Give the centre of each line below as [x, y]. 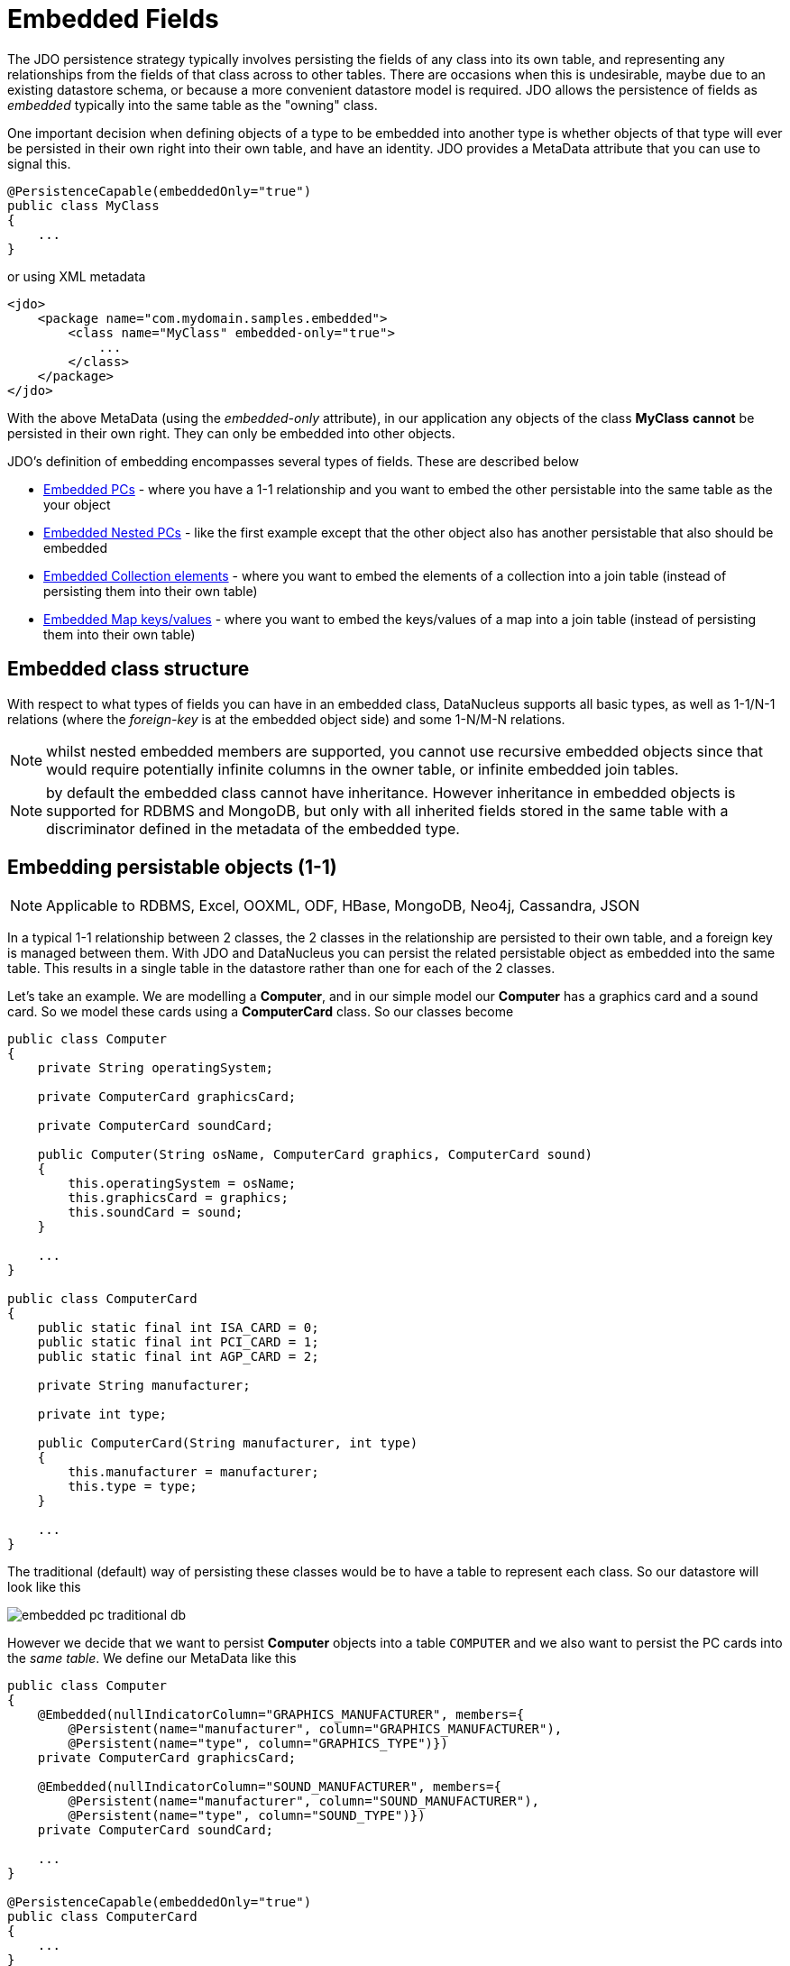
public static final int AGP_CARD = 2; [178, 1357]
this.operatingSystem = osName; [182, 1184]
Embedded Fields [113, 19]
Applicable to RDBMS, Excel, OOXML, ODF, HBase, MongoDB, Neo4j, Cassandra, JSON [343, 906]
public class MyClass [83, 205]
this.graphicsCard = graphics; [178, 1198]
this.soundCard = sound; [156, 1213]
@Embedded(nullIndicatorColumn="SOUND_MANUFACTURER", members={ [269, 1787]
